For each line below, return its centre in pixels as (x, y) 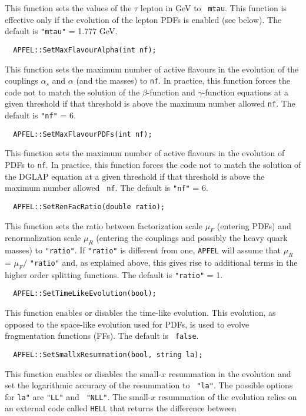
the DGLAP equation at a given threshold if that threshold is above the (135, 176)
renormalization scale (43, 238)
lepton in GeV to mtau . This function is (213, 8)
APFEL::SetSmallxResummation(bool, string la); (108, 354)
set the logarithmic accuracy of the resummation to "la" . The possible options (149, 385)
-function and (171, 92)
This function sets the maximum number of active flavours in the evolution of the (152, 69)
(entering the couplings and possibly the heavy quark (192, 238)
